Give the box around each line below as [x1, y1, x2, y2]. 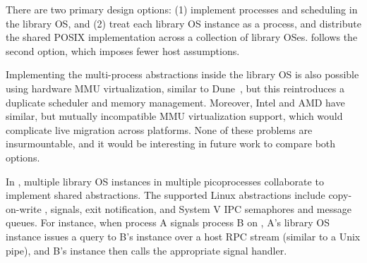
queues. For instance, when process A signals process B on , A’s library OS [6, 215, 330, 230]
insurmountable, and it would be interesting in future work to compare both [6, 136, 336, 151]
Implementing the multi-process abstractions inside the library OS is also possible [6, 67, 359, 82]
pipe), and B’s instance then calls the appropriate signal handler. [6, 243, 287, 257]
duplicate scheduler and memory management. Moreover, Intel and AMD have [6, 94, 345, 109]
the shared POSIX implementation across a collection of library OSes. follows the [6, 30, 358, 44]
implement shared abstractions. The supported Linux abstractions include [6, 188, 325, 202]
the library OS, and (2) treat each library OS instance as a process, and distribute [6, 16, 361, 30]
